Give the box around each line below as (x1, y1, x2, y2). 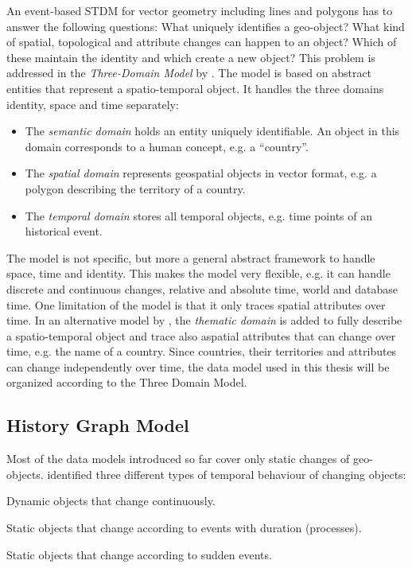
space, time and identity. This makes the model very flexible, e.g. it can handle (6, 265, 391, 282)
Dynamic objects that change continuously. (6, 492, 216, 509)
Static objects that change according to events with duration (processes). (6, 519, 362, 536)
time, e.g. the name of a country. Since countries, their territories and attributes (6, 343, 397, 360)
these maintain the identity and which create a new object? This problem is (6, 49, 375, 65)
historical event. (25, 223, 103, 239)
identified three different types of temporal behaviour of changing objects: (47, 465, 406, 482)
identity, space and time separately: (6, 95, 179, 112)
